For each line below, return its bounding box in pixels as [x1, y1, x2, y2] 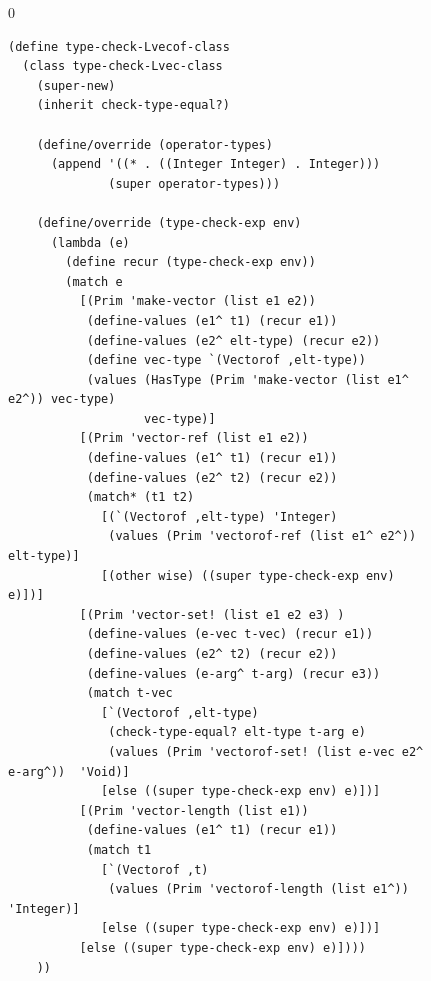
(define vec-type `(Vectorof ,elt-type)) [86, 353, 366, 368]
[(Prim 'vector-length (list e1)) [79, 803, 309, 818]
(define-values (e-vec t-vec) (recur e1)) [86, 627, 374, 642]
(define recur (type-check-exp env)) [65, 255, 316, 270]
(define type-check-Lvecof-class [8, 39, 230, 54]
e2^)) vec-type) [8, 392, 116, 407]
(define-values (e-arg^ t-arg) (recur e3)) [86, 666, 381, 681]
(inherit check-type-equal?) [36, 98, 230, 113]
